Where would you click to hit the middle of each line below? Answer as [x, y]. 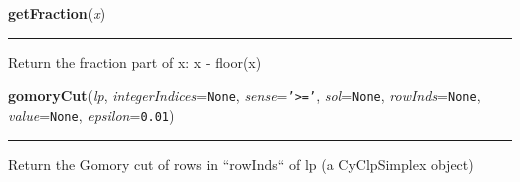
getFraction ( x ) [57, 13]
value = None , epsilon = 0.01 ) [91, 114]
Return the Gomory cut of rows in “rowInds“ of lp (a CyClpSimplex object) [241, 163]
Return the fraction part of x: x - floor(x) [135, 61]
